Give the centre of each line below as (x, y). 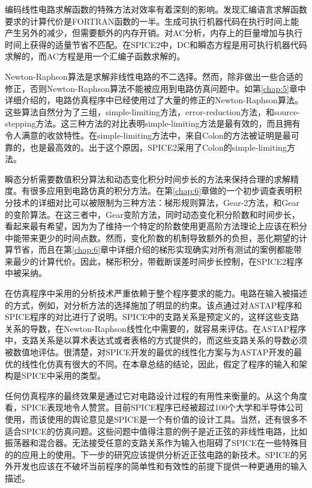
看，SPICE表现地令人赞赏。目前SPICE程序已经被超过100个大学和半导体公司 (154, 407)
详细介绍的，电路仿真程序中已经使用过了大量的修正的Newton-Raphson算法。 (154, 100)
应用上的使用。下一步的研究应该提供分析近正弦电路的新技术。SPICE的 (160, 454)
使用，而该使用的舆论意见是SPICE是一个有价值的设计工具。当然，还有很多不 (156, 419)
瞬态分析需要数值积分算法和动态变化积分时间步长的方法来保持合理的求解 (148, 179)
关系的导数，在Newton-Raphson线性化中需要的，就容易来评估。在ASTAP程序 (156, 328)
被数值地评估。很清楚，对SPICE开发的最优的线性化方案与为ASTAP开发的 (149, 352)
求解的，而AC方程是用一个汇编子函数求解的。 (95, 56)
